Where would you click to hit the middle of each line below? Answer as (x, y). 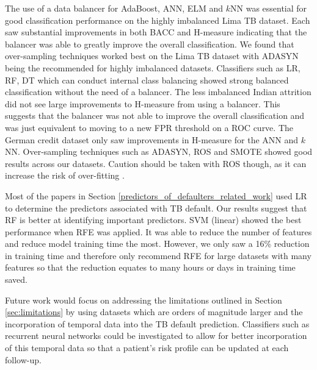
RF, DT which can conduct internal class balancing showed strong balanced (147, 80)
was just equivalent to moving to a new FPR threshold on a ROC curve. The (149, 127)
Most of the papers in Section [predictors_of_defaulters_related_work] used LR (156, 195)
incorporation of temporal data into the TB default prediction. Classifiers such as (157, 323)
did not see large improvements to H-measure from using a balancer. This (143, 103)
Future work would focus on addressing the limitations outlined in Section (144, 300)
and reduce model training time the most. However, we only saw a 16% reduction (157, 244)
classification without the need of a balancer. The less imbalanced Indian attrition (158, 92)
